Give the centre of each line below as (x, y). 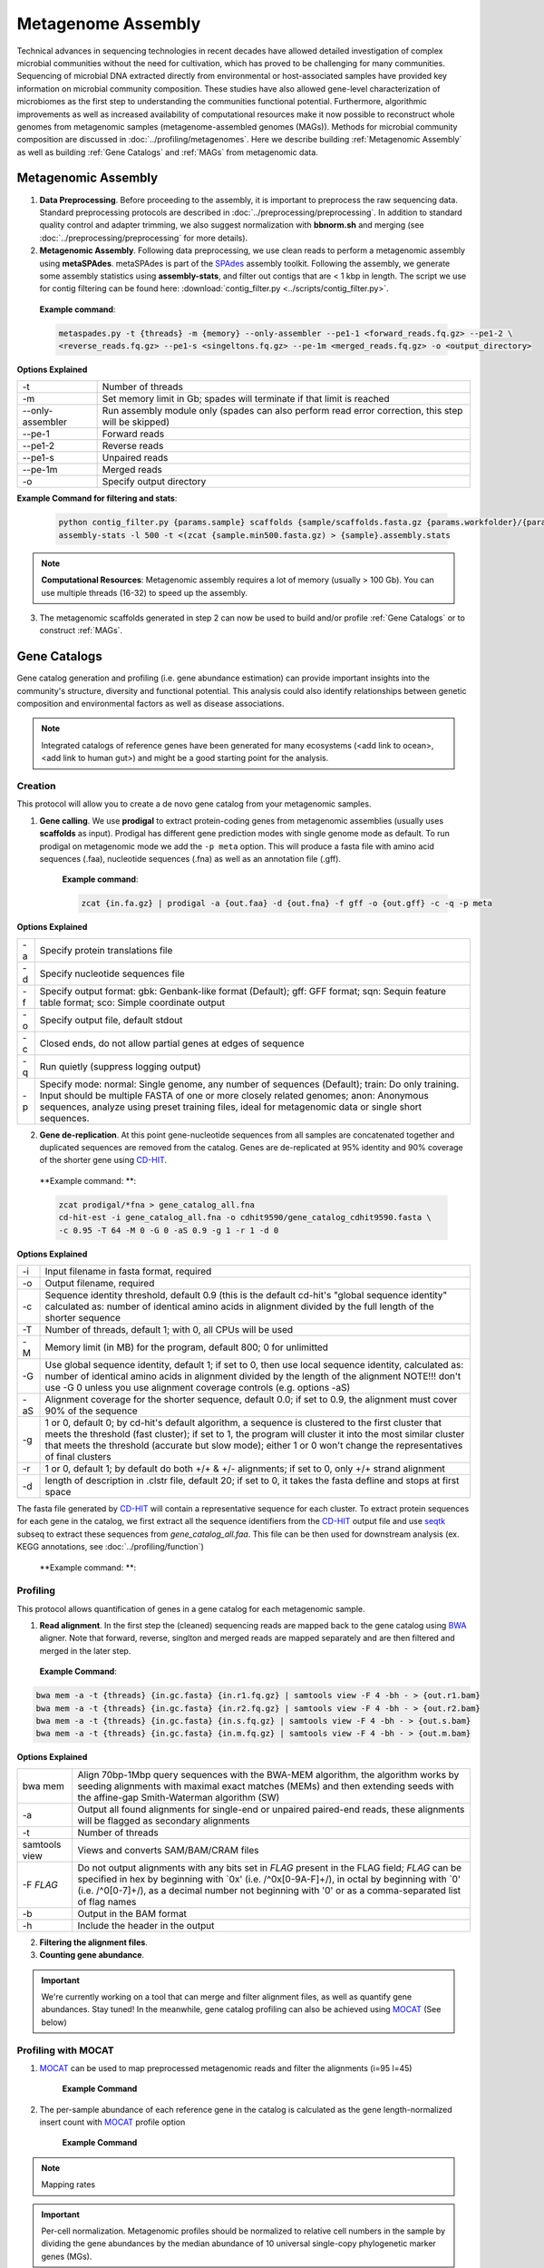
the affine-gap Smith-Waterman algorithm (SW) (179, 1797)
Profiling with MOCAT (65, 2050)
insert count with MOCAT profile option (112, 2122)
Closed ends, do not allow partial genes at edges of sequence (172, 1043)
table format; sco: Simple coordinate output (132, 1002)
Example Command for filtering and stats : (97, 498)
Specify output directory (154, 482)
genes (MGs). (67, 2256)
